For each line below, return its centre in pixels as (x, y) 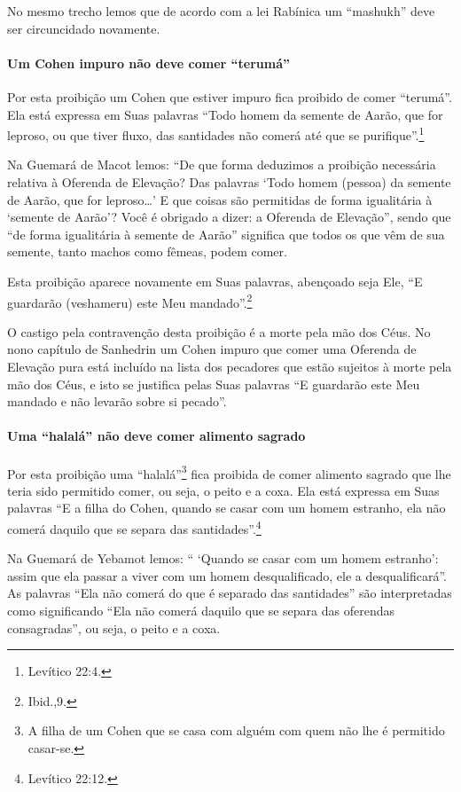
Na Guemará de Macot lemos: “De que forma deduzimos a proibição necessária (222, 165)
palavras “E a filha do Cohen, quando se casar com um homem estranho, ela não (227, 508)
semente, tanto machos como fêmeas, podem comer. (147, 251)
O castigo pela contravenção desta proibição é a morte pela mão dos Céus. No (219, 331)
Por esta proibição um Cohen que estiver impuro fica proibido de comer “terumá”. (230, 96)
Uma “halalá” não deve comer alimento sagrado (156, 436)
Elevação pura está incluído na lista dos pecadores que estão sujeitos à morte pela (230, 367)
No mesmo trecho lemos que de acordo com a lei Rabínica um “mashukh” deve (221, 11)
